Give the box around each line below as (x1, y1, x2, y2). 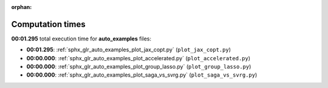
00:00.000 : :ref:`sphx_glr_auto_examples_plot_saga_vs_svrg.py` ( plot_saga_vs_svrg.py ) (26, 71, 258, 78)
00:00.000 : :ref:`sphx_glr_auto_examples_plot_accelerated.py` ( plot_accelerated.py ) (26, 54, 251, 61)
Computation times (11, 19, 86, 30)
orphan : (11, 4, 32, 10)
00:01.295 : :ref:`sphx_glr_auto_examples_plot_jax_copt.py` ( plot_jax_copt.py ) (26, 46, 231, 54)
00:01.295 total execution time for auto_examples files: (11, 35, 152, 42)
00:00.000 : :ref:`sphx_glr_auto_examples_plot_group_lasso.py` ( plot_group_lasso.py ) (26, 63, 251, 71)
